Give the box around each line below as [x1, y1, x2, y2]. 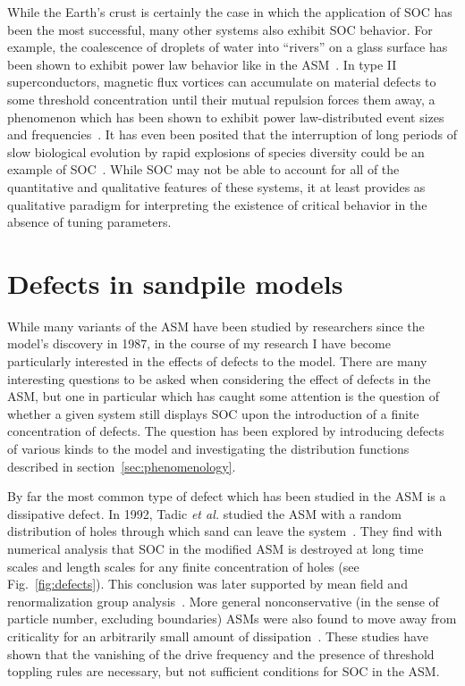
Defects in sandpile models [7, 264, 343, 301]
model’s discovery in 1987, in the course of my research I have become [7, 334, 391, 353]
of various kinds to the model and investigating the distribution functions [7, 439, 410, 457]
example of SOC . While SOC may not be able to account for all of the [7, 160, 400, 179]
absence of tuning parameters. [7, 213, 172, 231]
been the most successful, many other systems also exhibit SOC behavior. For [7, 20, 433, 38]
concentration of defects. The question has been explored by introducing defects [7, 422, 444, 440]
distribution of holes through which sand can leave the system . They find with [7, 522, 443, 540]
